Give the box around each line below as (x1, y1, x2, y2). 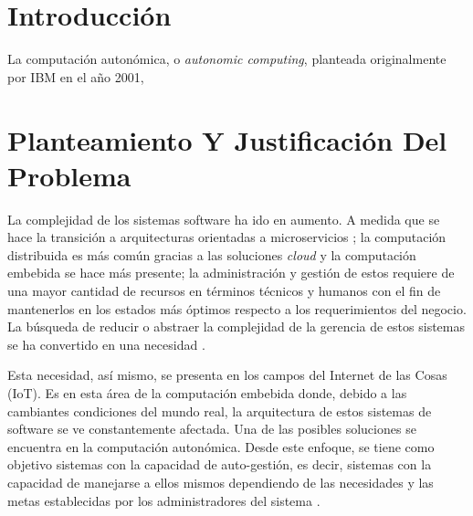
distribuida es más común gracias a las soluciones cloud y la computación (7, 245, 416, 264)
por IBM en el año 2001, (7, 67, 144, 86)
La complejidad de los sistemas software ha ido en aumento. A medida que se (7, 209, 440, 228)
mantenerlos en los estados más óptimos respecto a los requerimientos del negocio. (7, 299, 467, 318)
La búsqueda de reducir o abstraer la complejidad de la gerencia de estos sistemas (7, 317, 465, 336)
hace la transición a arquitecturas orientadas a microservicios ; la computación (7, 227, 447, 247)
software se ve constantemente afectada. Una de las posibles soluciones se (7, 419, 416, 438)
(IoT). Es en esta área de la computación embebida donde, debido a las (7, 383, 407, 402)
